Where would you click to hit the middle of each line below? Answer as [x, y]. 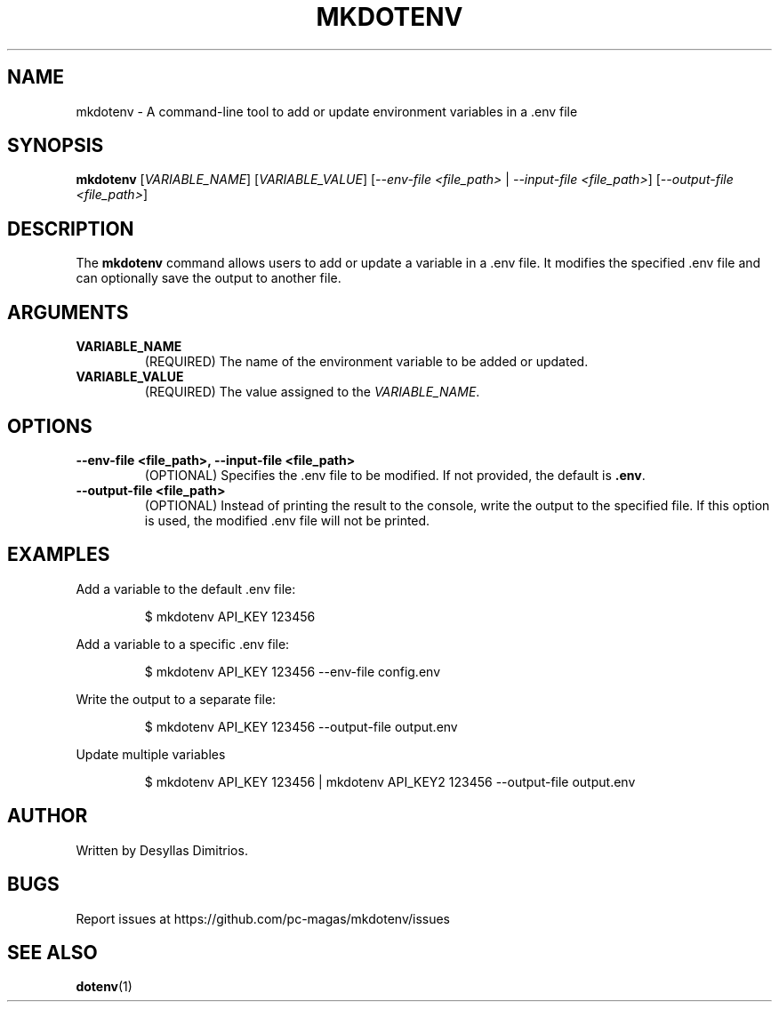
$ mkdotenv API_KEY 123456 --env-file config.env [292, 671]
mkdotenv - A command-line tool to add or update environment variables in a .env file [327, 111]
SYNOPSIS [56, 146]
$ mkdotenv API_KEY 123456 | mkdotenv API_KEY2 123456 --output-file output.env [390, 781]
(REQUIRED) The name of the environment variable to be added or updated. [366, 362]
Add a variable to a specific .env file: [183, 644]
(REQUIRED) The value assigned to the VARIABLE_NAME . [312, 392]
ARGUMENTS [68, 312]
